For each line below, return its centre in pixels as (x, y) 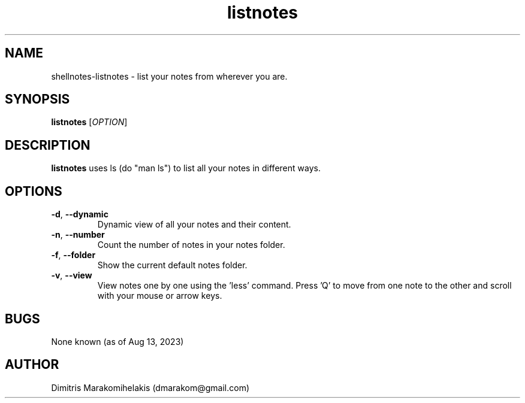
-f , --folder (73, 255)
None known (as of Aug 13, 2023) (117, 341)
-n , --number (78, 235)
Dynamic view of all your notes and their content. (194, 225)
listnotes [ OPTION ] (89, 122)
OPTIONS (34, 191)
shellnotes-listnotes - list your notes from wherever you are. (169, 76)
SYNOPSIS (37, 99)
